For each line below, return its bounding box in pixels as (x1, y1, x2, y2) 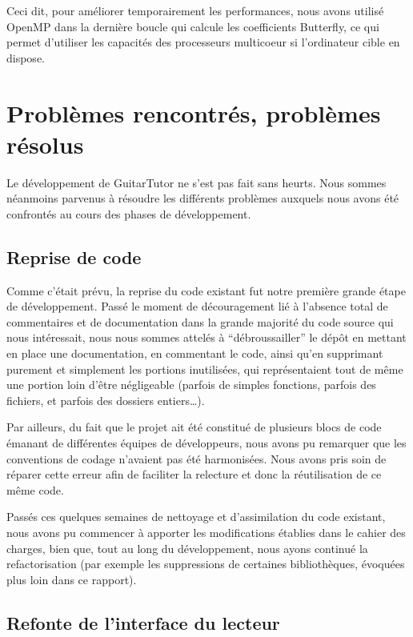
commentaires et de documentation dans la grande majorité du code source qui (6, 313, 394, 330)
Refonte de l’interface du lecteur (6, 610, 280, 635)
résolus (6, 127, 84, 160)
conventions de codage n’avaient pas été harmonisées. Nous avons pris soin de (6, 450, 387, 467)
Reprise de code (6, 244, 142, 269)
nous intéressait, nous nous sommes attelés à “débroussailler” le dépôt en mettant (6, 329, 407, 346)
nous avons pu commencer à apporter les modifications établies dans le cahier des (6, 523, 406, 540)
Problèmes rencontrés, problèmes (6, 96, 381, 129)
